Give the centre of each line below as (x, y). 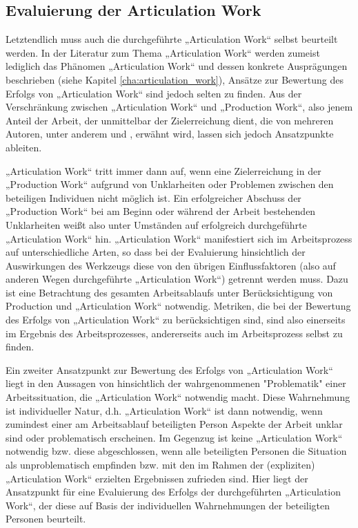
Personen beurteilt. (46, 519)
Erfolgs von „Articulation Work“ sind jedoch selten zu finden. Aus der (154, 93)
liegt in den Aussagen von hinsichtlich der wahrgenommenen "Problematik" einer (176, 383)
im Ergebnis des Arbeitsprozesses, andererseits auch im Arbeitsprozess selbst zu (174, 333)
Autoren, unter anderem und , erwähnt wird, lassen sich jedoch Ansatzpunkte (170, 134)
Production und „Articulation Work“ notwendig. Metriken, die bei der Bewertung (178, 306)
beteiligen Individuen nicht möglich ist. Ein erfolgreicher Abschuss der (153, 197)
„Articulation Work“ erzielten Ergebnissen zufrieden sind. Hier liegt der (157, 478)
